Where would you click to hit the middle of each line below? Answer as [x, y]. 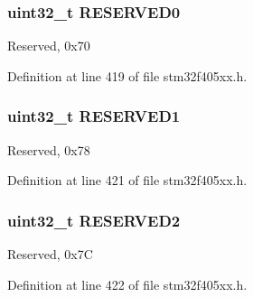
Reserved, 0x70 [49, 46]
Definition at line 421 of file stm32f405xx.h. [127, 180]
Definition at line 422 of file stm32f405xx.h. [127, 284]
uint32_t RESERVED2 [94, 220]
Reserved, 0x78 [49, 149]
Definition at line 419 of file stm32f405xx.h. [127, 75]
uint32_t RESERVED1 [94, 116]
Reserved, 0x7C [50, 254]
